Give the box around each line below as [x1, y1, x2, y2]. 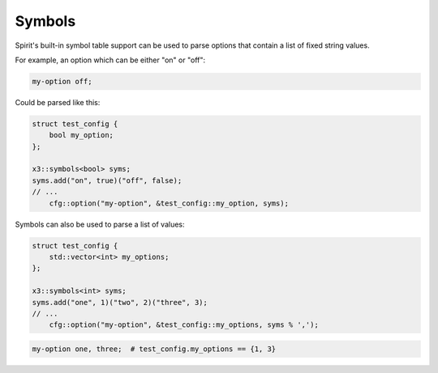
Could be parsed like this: [15, 97, 101, 107]
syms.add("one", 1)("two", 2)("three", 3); [32, 298, 208, 307]
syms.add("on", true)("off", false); [32, 176, 182, 185]
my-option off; [32, 77, 92, 86]
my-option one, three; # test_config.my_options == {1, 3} [32, 344, 277, 354]
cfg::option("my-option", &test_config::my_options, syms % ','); [49, 320, 320, 329]
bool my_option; [49, 130, 114, 140]
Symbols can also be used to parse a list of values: [15, 219, 186, 229]
